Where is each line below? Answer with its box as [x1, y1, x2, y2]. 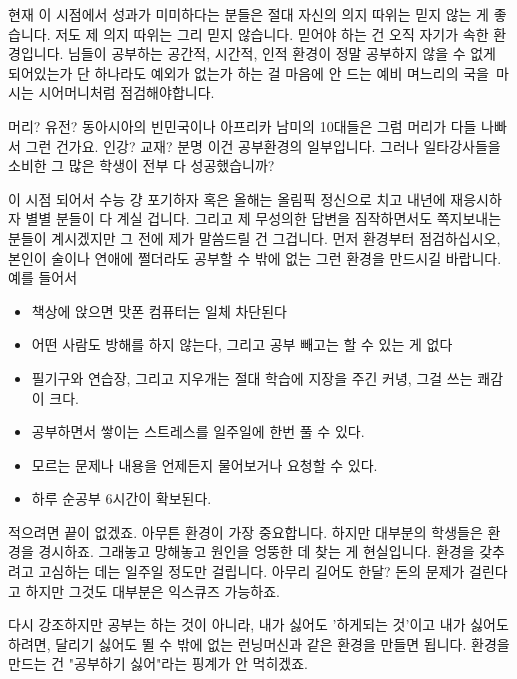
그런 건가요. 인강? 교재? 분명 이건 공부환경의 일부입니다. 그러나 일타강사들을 [25, 135, 501, 156]
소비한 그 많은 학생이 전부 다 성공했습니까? [8, 155, 275, 176]
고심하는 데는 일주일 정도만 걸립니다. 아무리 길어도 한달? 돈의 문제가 [38, 561, 465, 582]
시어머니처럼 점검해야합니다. [38, 82, 215, 103]
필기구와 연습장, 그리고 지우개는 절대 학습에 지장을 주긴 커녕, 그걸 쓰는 [31, 367, 473, 388]
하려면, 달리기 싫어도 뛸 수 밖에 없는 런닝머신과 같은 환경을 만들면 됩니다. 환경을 [8, 633, 510, 654]
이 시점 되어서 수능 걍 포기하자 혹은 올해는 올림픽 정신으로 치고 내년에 [8, 188, 446, 209]
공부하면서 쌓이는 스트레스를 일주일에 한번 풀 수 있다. [31, 421, 365, 442]
